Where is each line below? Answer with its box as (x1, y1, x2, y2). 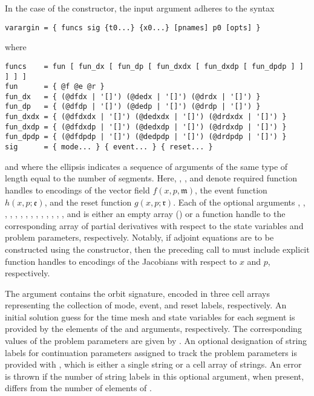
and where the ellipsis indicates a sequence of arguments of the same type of (5, 160, 288, 172)
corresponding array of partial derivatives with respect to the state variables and (5, 219, 304, 232)
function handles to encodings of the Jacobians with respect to (5, 255, 237, 267)
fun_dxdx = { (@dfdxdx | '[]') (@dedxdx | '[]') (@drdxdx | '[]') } (5, 112, 287, 122)
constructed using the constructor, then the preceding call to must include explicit (5, 242, 310, 255)
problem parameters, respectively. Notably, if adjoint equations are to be (5, 231, 274, 244)
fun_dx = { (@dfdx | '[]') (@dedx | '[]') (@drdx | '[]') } (5, 92, 261, 101)
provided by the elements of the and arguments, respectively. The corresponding (5, 322, 302, 335)
